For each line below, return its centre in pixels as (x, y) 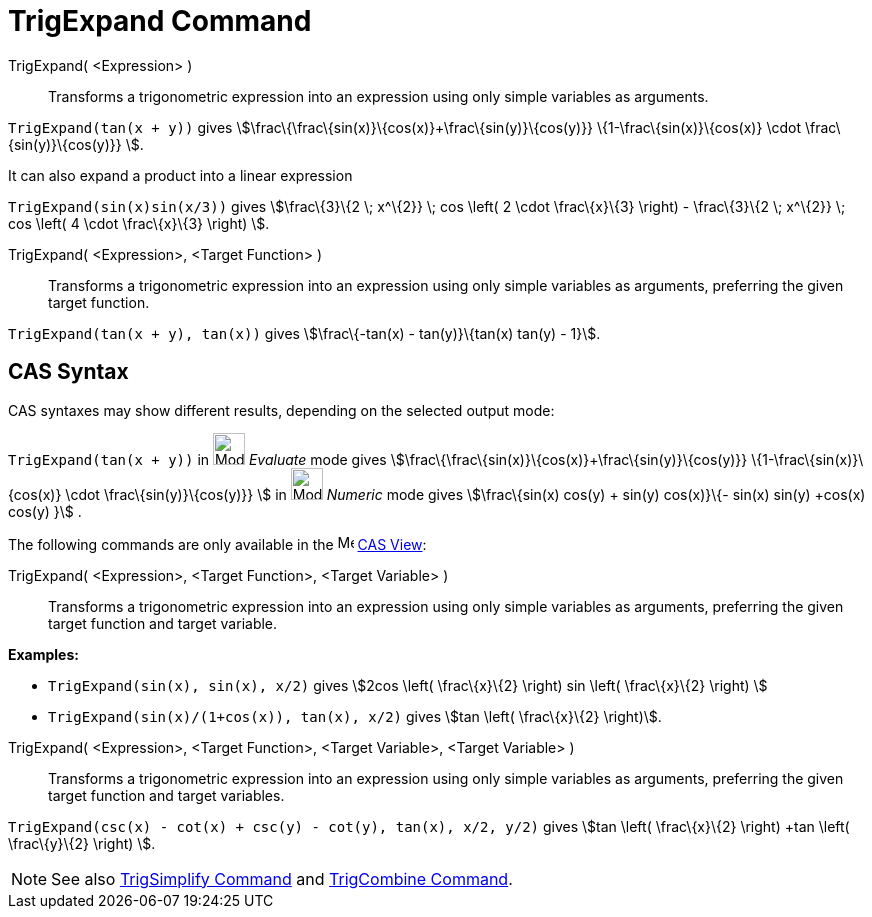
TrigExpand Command (160, 21)
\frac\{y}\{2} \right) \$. (82, 843)
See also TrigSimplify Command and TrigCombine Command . (282, 878)
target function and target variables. (166, 795)
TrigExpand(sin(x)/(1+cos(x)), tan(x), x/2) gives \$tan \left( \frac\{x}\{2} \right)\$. (355, 716)
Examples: (43, 654)
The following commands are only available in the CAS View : (217, 544)
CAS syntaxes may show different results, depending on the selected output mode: (281, 410)
